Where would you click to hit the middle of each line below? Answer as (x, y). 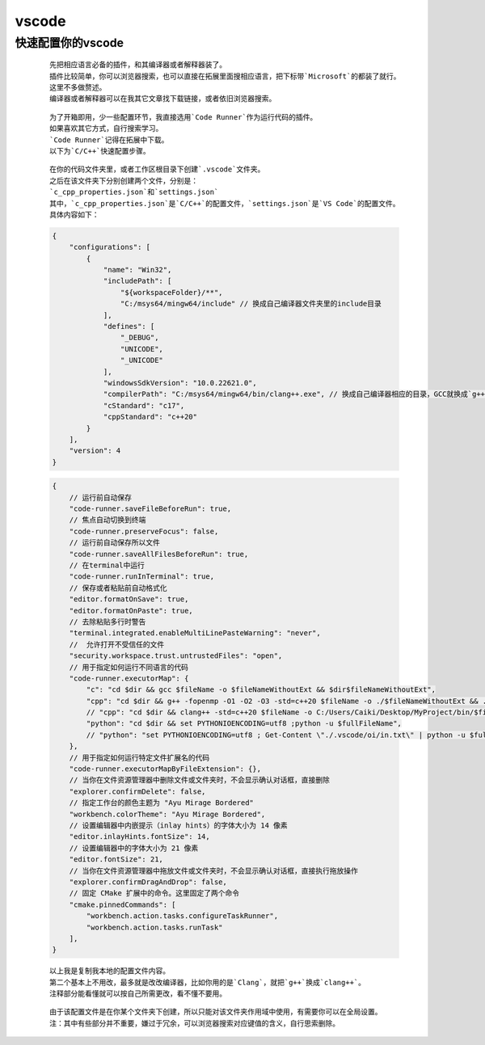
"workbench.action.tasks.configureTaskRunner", (182, 916)
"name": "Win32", (137, 270)
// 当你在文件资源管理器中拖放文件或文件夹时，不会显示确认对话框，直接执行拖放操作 (214, 870)
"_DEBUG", (139, 338)
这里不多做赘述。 (78, 87)
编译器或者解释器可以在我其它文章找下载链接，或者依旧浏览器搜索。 (163, 99)
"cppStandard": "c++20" (150, 417)
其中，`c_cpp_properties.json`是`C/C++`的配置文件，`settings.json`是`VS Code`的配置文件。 (225, 203)
